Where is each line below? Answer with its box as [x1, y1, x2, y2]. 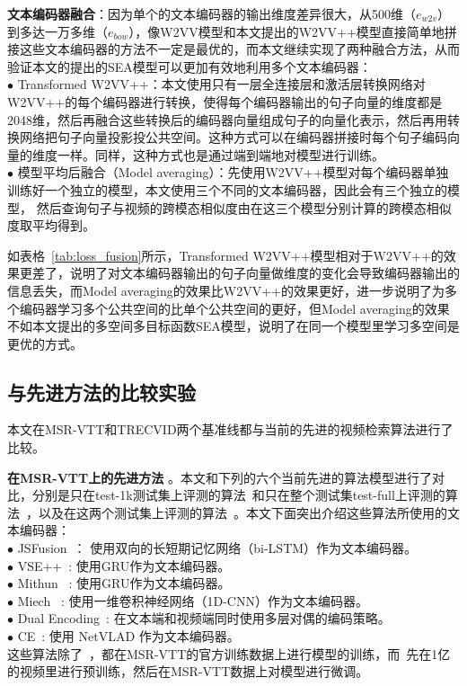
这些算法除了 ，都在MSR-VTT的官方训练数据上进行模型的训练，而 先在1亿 [7, 644, 451, 663]
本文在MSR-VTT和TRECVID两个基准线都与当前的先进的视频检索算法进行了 [7, 420, 454, 439]
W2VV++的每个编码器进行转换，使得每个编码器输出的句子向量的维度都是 [7, 92, 443, 111]
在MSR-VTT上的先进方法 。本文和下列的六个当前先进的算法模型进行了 [7, 468, 432, 486]
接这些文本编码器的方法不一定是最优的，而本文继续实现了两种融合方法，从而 [7, 40, 460, 58]
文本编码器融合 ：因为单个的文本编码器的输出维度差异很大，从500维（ [7, 4, 416, 22]
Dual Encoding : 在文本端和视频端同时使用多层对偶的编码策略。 [17, 609, 391, 628]
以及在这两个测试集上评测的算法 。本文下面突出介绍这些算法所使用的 [38, 503, 447, 521]
